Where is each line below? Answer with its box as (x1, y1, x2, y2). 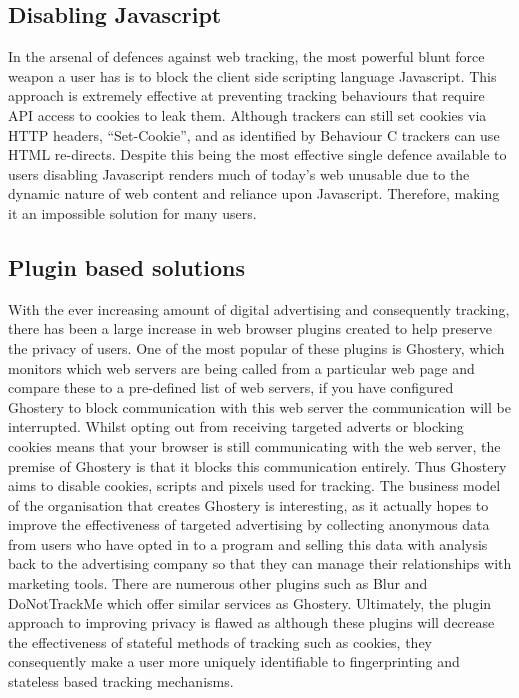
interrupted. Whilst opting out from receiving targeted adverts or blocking (8, 416, 464, 437)
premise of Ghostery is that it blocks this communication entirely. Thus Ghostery (8, 455, 507, 476)
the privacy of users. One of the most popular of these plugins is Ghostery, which (8, 337, 505, 358)
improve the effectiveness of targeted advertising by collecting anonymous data (8, 514, 490, 535)
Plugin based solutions (8, 251, 245, 282)
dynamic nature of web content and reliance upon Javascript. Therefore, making (8, 183, 500, 204)
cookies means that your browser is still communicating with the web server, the (8, 435, 501, 456)
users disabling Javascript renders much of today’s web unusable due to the (8, 163, 470, 184)
